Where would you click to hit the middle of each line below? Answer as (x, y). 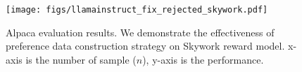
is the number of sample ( (81, 59)
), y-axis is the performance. (203, 59)
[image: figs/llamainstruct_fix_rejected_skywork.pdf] (137, 10)
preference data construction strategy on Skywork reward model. (145, 46)
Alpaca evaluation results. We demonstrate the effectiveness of (140, 32)
